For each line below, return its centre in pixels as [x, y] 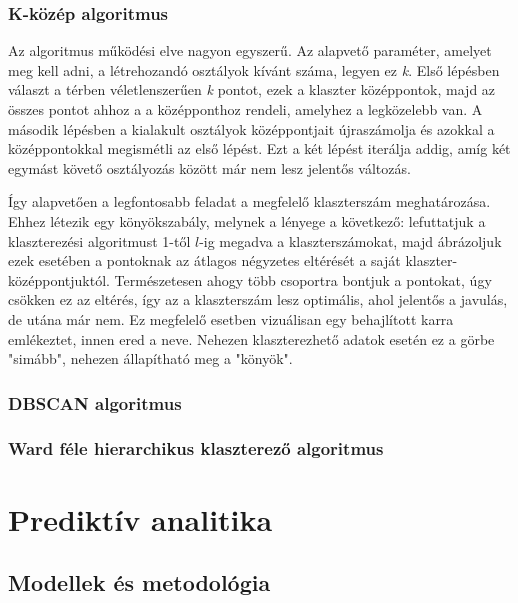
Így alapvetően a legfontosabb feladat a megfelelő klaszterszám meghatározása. [249, 201]
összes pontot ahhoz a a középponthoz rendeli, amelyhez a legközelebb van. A [245, 109]
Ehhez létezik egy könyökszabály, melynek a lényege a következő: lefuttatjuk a [247, 220]
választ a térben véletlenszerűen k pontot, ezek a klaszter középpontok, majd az [252, 89]
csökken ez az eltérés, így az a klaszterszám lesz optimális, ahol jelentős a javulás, [258, 299]
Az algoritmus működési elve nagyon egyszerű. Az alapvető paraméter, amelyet [250, 50]
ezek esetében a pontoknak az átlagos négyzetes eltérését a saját [204, 260]
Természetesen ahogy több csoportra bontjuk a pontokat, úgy [303, 279]
